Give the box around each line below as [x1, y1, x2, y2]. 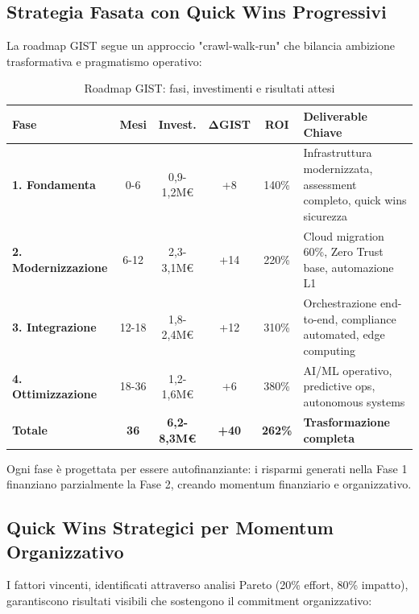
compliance [341, 310, 396, 327]
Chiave [303, 123, 342, 140]
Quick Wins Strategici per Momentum [6, 515, 334, 540]
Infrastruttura [303, 144, 372, 161]
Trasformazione [303, 413, 390, 430]
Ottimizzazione [12, 385, 97, 402]
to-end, [303, 310, 338, 327]
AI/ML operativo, [303, 361, 392, 378]
